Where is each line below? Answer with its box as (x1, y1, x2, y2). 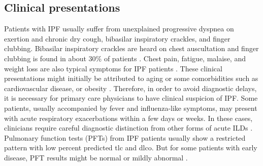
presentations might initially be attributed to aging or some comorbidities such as (4, 73, 258, 84)
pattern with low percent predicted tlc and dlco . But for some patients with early (4, 142, 257, 153)
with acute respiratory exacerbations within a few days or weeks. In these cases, (4, 112, 253, 123)
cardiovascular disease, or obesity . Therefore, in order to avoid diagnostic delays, (4, 82, 257, 93)
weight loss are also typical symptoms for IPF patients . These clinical (4, 63, 222, 73)
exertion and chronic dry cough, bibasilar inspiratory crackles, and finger (4, 33, 231, 44)
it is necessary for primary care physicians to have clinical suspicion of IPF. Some (4, 93, 258, 103)
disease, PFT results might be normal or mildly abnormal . (4, 152, 188, 162)
